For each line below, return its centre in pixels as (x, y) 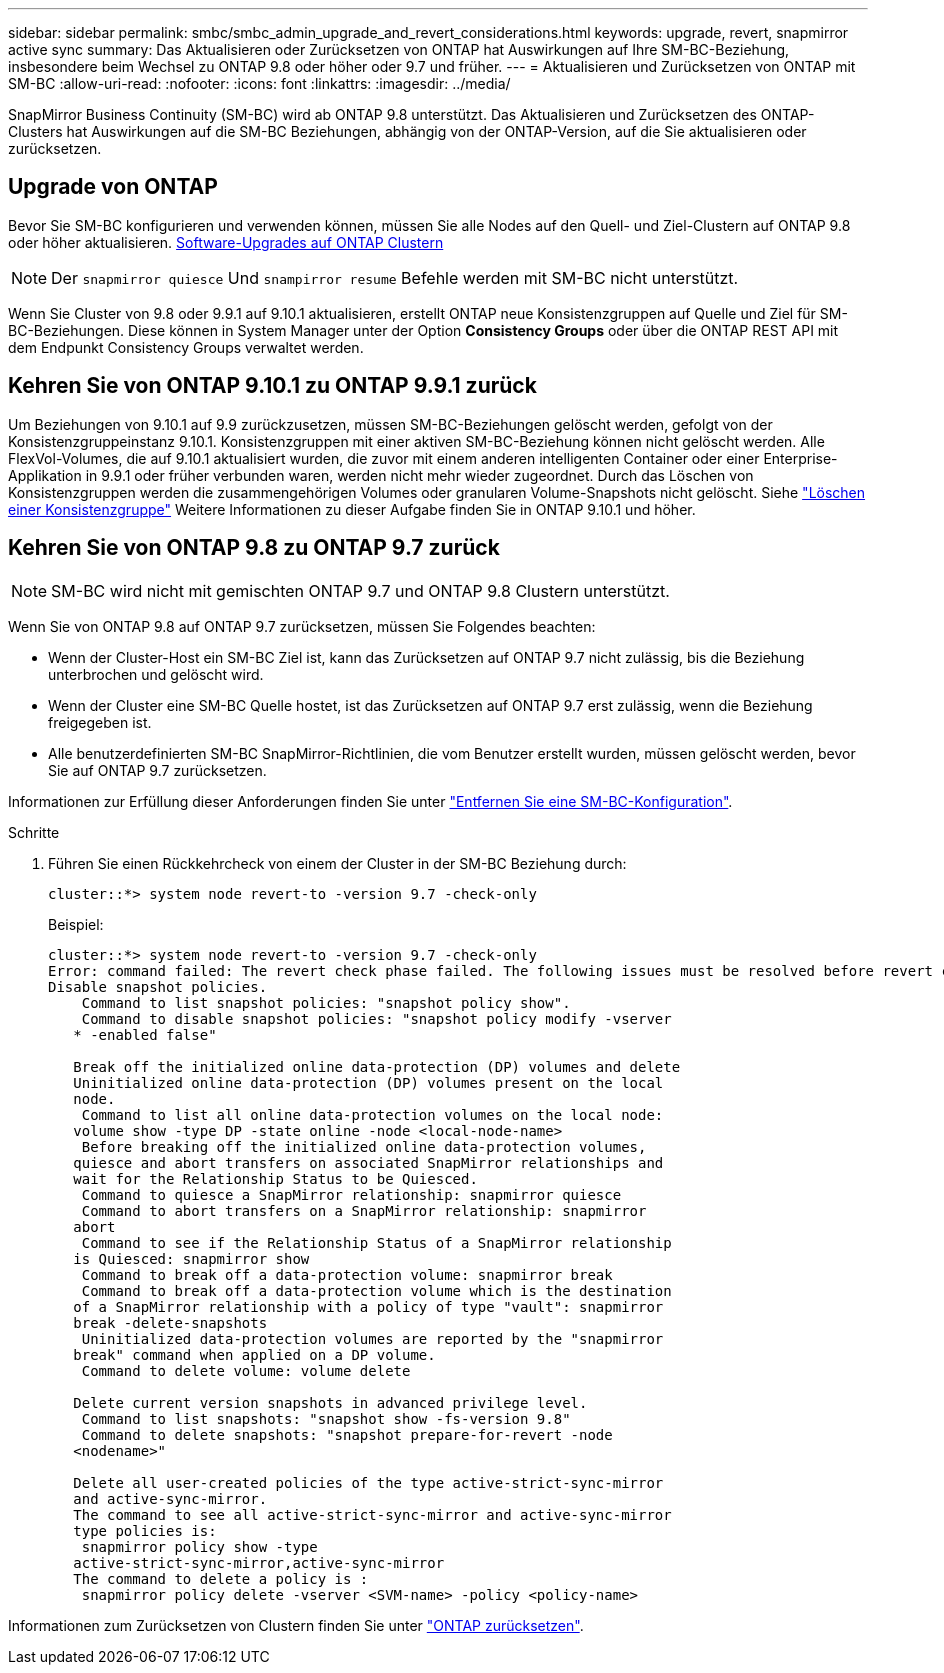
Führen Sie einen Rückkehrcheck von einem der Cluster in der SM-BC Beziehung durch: (337, 863)
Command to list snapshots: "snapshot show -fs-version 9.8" (326, 1418)
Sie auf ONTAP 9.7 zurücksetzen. (157, 770)
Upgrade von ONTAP (113, 187)
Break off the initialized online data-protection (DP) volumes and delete (377, 1066)
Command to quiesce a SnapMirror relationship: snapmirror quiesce (351, 1194)
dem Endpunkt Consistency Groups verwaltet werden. (186, 347)
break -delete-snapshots (170, 1322)
